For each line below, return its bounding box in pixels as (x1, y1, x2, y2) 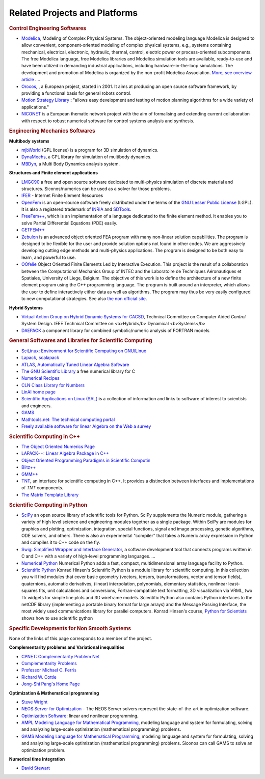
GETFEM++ (21, 227, 45, 233)
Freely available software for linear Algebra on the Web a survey (21, 423, 152, 429)
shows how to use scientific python (21, 615, 93, 621)
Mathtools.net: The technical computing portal (21, 417, 115, 422)
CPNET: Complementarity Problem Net (21, 653, 100, 659)
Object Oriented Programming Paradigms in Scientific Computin (21, 457, 151, 463)
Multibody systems (9, 138, 50, 144)
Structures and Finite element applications (9, 170, 98, 176)
